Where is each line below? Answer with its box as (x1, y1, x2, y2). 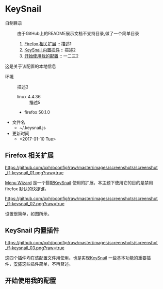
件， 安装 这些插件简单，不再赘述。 (5, 261, 73, 267)
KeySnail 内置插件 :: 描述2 (24, 47, 76, 53)
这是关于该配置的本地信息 (5, 63, 56, 69)
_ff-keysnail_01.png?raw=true (5, 169, 64, 176)
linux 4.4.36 (17, 93, 41, 99)
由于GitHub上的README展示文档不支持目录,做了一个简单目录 (17, 30, 139, 36)
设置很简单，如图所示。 (5, 211, 52, 217)
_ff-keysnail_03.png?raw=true (5, 245, 65, 251)
